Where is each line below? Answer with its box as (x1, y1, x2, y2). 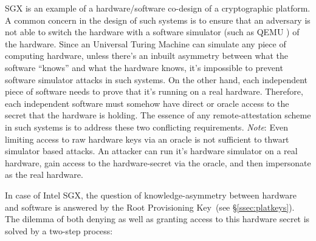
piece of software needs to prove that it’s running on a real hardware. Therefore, (5, 85, 303, 98)
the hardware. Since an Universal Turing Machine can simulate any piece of (5, 37, 286, 50)
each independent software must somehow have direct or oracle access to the (5, 97, 289, 109)
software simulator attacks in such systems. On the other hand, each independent (5, 73, 308, 86)
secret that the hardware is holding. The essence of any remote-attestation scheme (5, 109, 311, 121)
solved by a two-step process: (5, 224, 113, 237)
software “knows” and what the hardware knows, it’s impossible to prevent (5, 61, 283, 73)
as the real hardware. (5, 168, 83, 181)
